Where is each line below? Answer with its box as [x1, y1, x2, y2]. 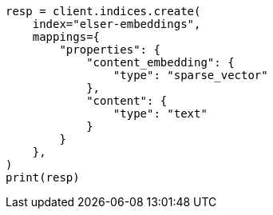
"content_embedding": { [86, 56, 235, 69]
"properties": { [59, 43, 160, 56]
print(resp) [6, 171, 80, 184]
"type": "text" [113, 107, 208, 120]
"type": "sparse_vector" [113, 69, 268, 82]
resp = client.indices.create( [6, 5, 201, 18]
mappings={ [32, 30, 101, 43]
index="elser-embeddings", [32, 18, 201, 30]
